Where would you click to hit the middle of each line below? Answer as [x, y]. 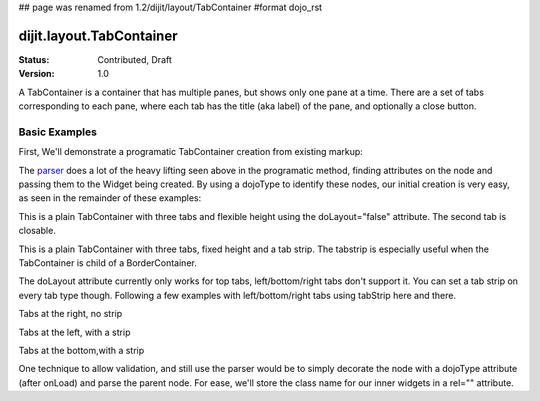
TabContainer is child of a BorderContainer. [107, 262]
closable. [37, 231]
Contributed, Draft [134, 59]
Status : [34, 59]
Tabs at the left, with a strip [74, 332]
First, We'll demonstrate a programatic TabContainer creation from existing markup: [191, 152]
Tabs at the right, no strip [70, 314]
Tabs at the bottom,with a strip [81, 350]
